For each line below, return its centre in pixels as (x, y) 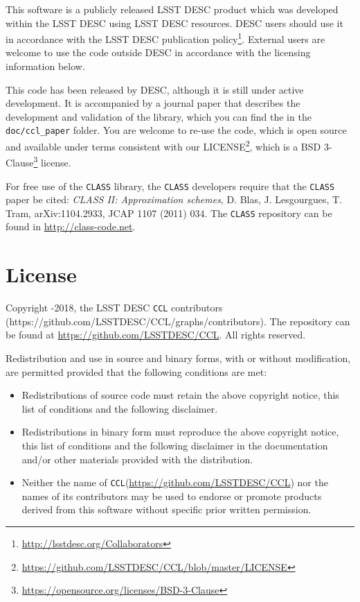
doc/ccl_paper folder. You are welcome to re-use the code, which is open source (176, 130)
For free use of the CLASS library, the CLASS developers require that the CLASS (170, 186)
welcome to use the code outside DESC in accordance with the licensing (158, 52)
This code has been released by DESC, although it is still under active (155, 89)
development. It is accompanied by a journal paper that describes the (153, 103)
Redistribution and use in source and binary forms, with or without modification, (178, 358)
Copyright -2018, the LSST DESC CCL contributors (114, 308)
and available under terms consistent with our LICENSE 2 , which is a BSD (163, 145)
